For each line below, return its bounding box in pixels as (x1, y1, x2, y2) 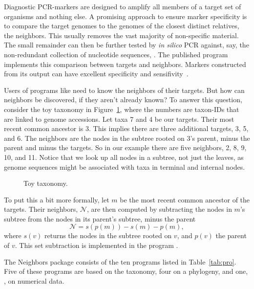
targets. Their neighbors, (4, 204, 78, 214)
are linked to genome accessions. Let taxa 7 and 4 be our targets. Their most (4, 113, 234, 124)
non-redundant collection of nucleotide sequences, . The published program (4, 49, 228, 59)
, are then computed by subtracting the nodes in (86, 204, 232, 214)
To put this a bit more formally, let (4, 194, 109, 204)
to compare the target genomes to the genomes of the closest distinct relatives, (4, 21, 239, 31)
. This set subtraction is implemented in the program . (15, 240, 178, 250)
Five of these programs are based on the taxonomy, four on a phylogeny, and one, (4, 266, 248, 276)
